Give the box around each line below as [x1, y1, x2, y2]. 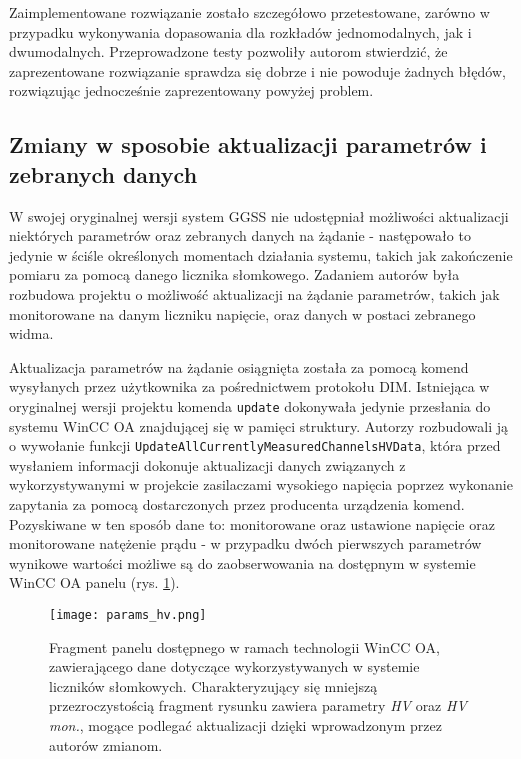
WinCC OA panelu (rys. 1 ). [9, 572, 180, 593]
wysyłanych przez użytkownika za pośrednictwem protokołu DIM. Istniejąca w [9, 376, 490, 397]
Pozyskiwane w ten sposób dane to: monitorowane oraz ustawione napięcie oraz [9, 513, 495, 534]
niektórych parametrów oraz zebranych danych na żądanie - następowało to [9, 225, 471, 246]
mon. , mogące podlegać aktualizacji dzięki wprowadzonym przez [49, 715, 442, 735]
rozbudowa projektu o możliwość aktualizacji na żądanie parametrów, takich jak [9, 283, 500, 304]
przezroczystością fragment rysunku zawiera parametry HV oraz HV [49, 695, 467, 716]
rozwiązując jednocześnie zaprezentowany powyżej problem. [9, 80, 374, 101]
